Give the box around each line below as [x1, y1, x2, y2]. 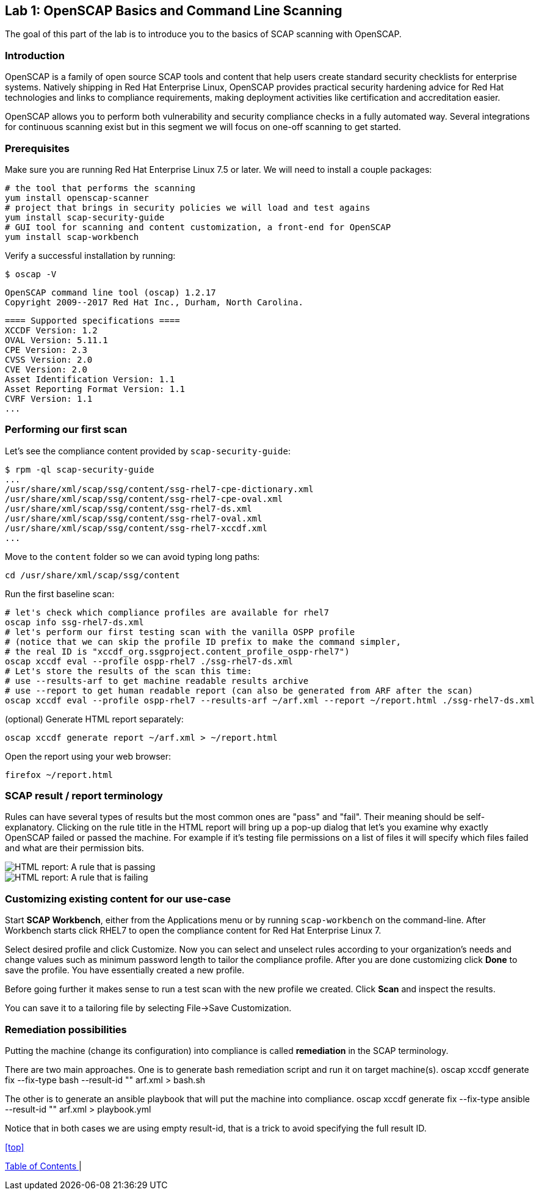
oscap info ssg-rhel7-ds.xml [5, 617, 144, 627]
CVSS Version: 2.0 [5, 354, 93, 365]
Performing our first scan [5, 423, 128, 436]
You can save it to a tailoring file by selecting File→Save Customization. [5, 1003, 292, 1014]
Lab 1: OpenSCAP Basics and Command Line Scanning [5, 3, 342, 18]
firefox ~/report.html [5, 769, 114, 780]
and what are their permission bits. [5, 843, 144, 854]
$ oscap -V [5, 269, 57, 279]
